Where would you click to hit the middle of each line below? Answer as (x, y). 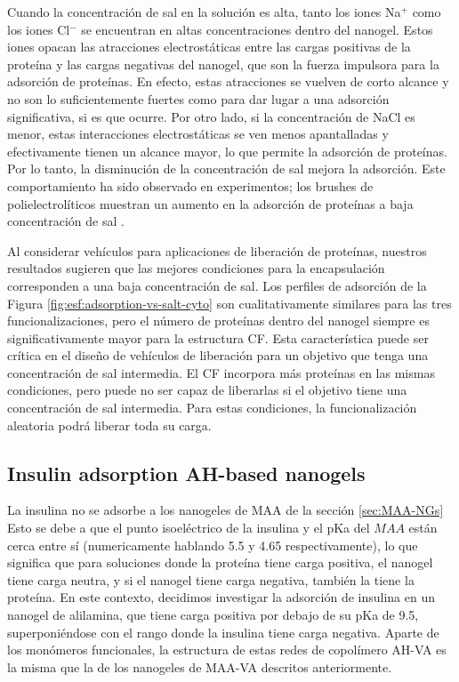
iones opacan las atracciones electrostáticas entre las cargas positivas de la (209, 47)
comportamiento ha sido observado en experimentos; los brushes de (190, 185)
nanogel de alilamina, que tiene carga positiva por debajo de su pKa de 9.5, (213, 615)
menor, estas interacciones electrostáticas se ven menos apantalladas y (198, 134)
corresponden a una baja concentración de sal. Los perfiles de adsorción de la (217, 285)
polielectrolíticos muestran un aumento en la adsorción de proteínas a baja (210, 203)
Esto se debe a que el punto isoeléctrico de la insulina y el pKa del (189, 528)
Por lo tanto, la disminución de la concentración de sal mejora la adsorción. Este (226, 168)
